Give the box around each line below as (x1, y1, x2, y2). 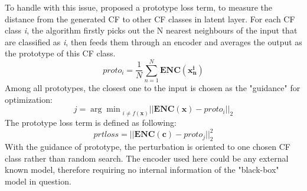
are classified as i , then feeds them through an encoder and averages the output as (5, 35, 302, 48)
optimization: (5, 93, 53, 105)
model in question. (5, 175, 71, 187)
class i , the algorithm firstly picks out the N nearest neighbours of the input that (5, 24, 298, 36)
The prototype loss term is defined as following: (5, 116, 177, 129)
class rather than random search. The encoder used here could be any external (5, 152, 289, 164)
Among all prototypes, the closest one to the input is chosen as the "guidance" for (5, 82, 301, 94)
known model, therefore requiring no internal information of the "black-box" (5, 163, 279, 176)
